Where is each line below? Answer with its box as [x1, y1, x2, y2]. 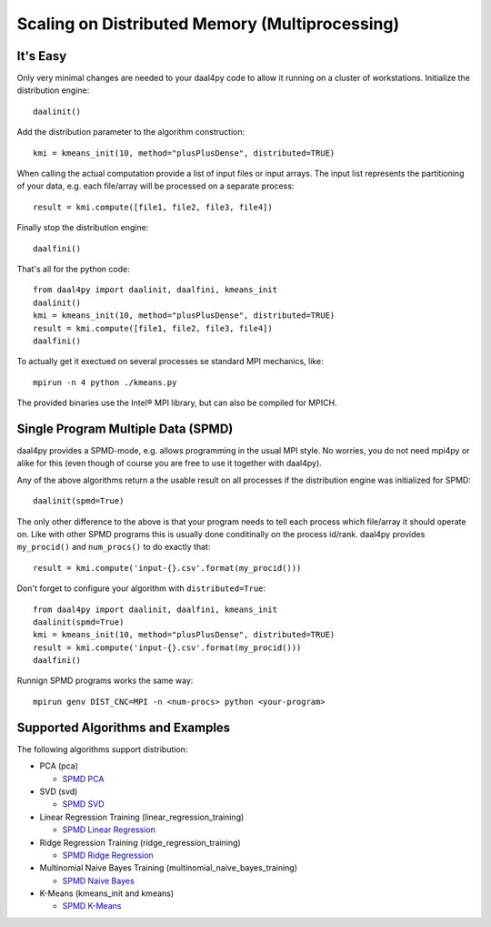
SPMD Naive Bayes [62, 875, 135, 886]
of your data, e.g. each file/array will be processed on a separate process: [16, 180, 295, 191]
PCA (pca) [39, 760, 79, 771]
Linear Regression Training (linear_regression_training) [39, 811, 245, 822]
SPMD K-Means [62, 901, 122, 912]
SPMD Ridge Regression [62, 850, 154, 861]
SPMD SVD [62, 799, 105, 810]
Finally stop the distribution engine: [16, 222, 149, 233]
